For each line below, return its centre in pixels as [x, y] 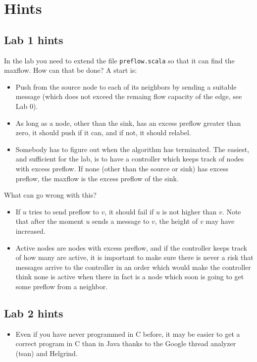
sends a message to [121, 221]
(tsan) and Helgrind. [47, 353]
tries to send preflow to [64, 211]
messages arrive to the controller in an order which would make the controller [133, 267]
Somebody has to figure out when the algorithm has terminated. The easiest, [132, 149]
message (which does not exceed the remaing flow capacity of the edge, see [129, 96]
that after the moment [50, 221]
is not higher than [189, 211]
